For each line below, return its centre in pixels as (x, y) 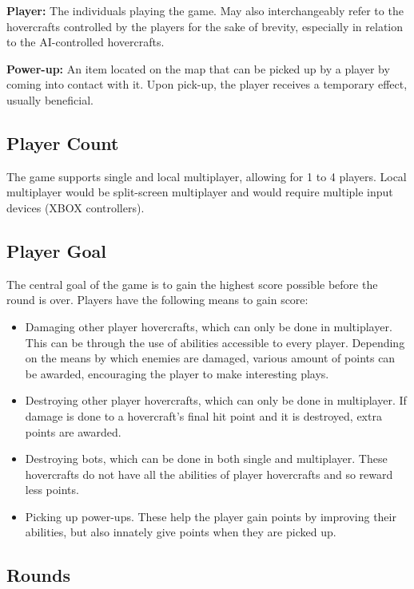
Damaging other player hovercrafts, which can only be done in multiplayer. (209, 326)
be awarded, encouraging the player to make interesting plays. (177, 373)
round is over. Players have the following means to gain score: (157, 300)
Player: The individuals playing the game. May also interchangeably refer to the (205, 10)
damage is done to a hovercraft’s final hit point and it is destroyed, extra (203, 415)
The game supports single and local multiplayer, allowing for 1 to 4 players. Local (207, 176)
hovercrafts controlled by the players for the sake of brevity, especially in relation (205, 26)
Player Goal (56, 250)
